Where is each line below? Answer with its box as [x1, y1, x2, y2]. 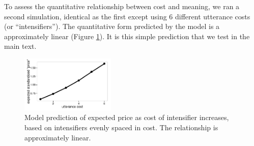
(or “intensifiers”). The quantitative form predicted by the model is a [4, 21, 220, 32]
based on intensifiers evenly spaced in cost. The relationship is [24, 122, 218, 132]
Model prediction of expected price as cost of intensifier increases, [24, 112, 229, 123]
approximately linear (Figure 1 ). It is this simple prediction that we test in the [4, 31, 250, 41]
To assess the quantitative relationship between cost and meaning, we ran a [4, 1, 240, 11]
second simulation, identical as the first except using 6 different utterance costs [4, 11, 250, 21]
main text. [4, 41, 37, 51]
